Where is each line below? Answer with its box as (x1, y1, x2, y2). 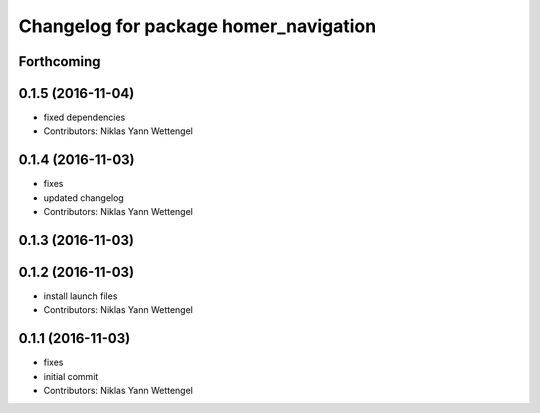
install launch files (43, 290, 118, 302)
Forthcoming (18, 53, 101, 70)
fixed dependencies (43, 111, 126, 124)
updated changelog (43, 191, 124, 204)
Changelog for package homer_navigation (18, 15, 377, 37)
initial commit (43, 370, 99, 382)
